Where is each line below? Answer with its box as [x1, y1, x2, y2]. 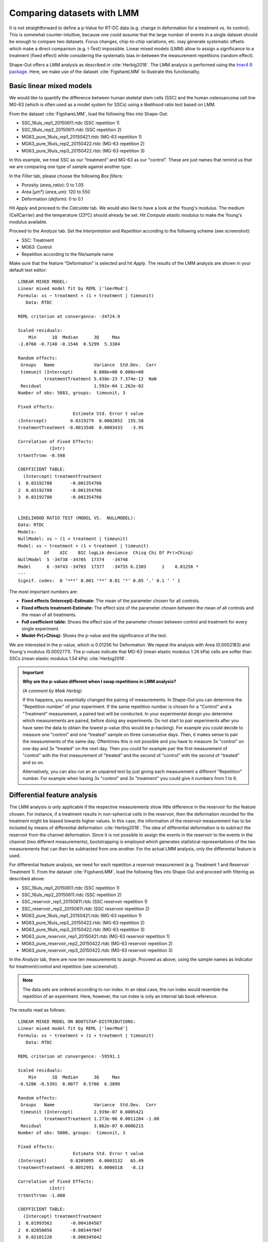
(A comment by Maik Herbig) [22, 688, 82, 694]
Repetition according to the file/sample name [21, 251, 114, 257]
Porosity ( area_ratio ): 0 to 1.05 [21, 182, 84, 188]
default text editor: [9, 267, 47, 273]
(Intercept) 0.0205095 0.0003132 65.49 [18, 1158, 144, 1164]
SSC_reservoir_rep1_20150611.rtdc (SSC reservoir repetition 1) [21, 899, 148, 905]
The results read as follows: [9, 1007, 66, 1013]
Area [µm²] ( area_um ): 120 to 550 [21, 189, 90, 195]
